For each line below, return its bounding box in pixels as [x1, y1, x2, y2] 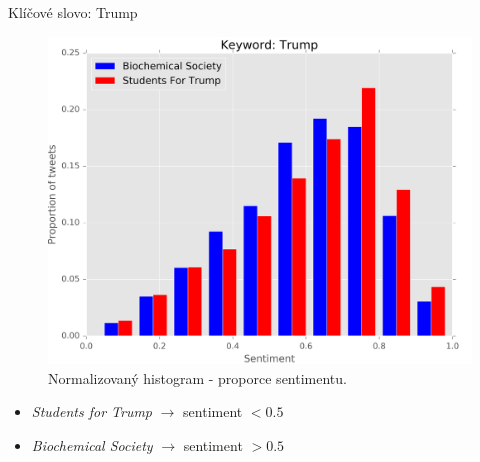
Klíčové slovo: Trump [8, 2, 138, 22]
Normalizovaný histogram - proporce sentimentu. [48, 367, 347, 388]
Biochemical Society [31, 434, 153, 455]
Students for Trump [31, 401, 153, 422]
